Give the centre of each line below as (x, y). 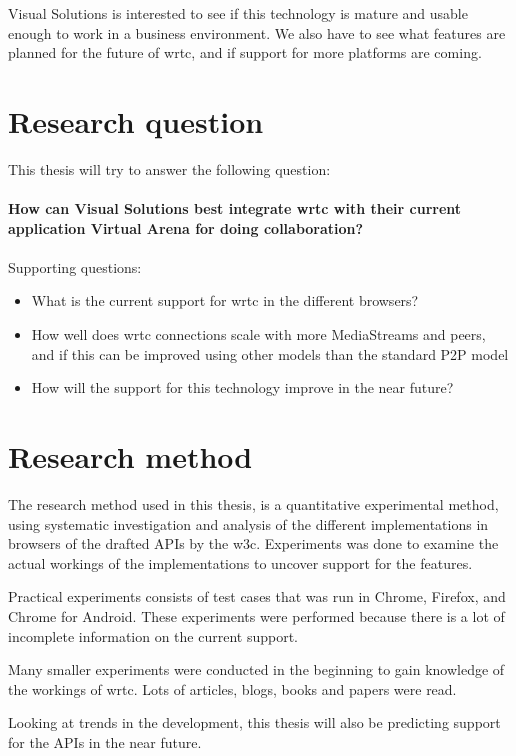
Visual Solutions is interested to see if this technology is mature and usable (238, 13)
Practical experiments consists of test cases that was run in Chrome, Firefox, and (257, 596)
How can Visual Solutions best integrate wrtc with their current (235, 208)
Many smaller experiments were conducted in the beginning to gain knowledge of (256, 669)
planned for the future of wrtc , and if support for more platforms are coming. (245, 52)
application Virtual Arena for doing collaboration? (186, 227)
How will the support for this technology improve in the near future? (242, 387)
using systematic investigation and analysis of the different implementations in (248, 523)
